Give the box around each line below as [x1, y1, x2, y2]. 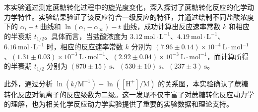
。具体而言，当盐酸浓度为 [44, 31, 128, 41]
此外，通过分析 [4, 78, 53, 88]
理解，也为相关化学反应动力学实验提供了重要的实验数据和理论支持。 [10, 99, 233, 109]
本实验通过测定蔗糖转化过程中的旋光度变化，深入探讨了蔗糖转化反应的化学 [4, 2, 247, 12]
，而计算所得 [207, 51, 249, 61]
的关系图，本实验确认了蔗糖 [158, 78, 249, 88]
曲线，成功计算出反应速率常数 [123, 21, 221, 32]
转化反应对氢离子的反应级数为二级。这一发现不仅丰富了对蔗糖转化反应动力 [4, 89, 247, 99]
